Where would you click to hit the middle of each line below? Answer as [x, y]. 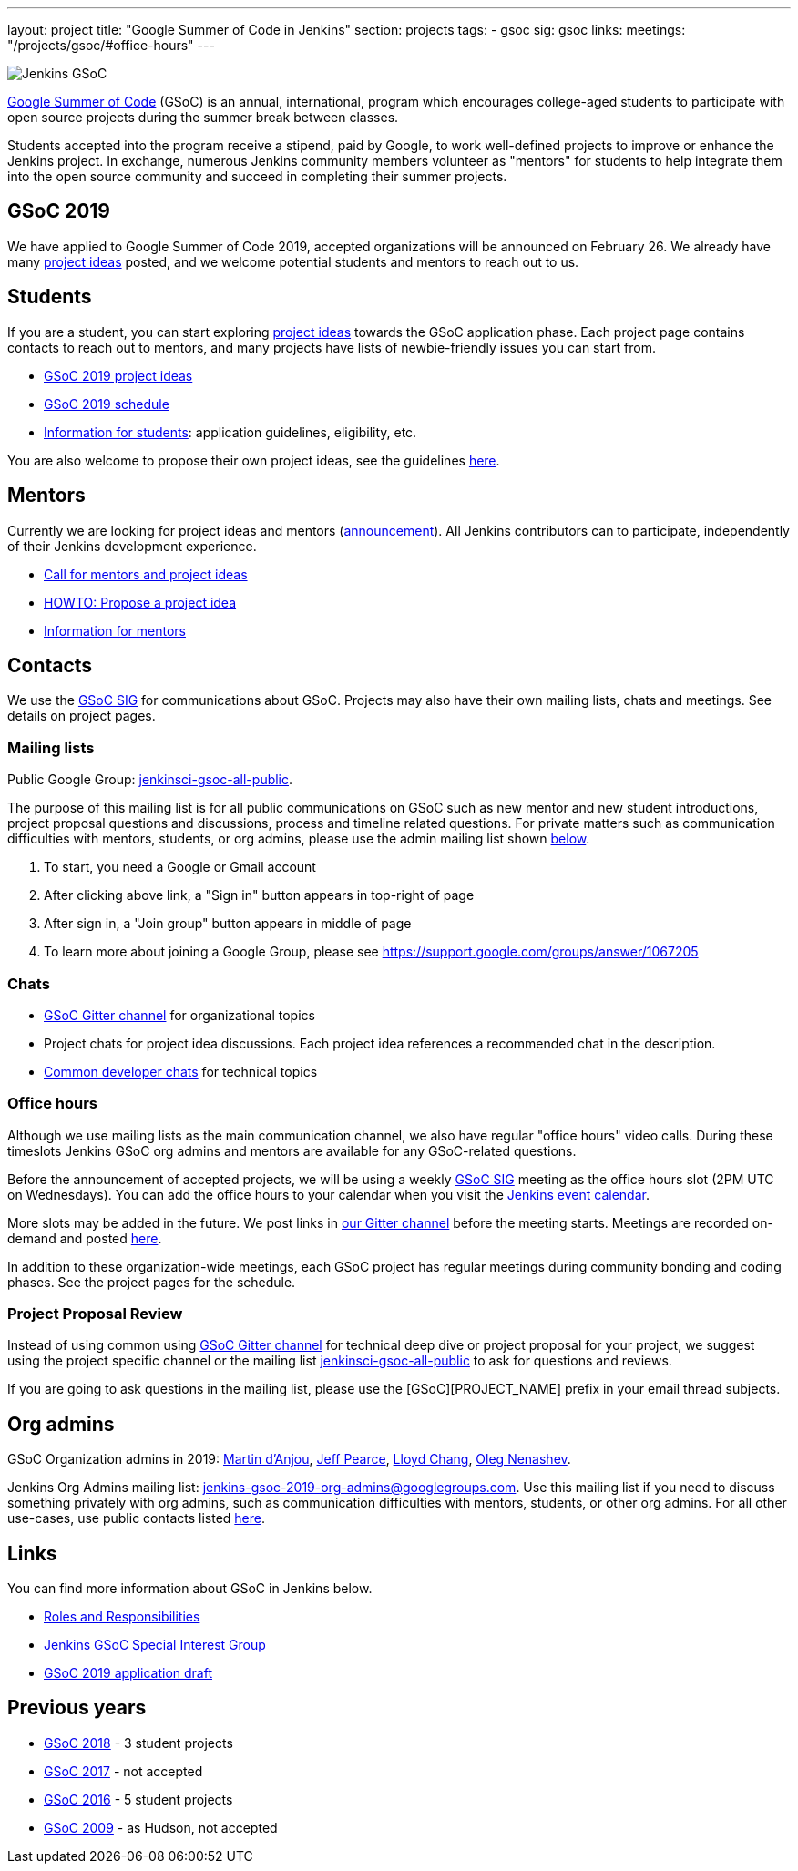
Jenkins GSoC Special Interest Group [155, 1645]
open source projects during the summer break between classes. [203, 117]
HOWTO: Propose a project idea [140, 602]
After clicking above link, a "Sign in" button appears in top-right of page [259, 895]
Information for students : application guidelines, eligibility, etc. [230, 432]
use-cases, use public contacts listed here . [137, 1518]
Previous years [77, 1708]
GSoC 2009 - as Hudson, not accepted [161, 1827]
